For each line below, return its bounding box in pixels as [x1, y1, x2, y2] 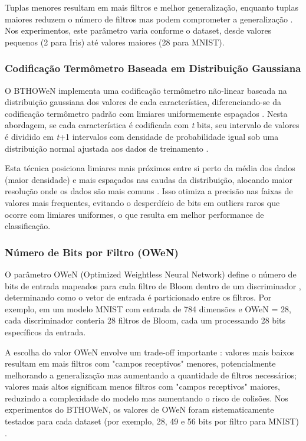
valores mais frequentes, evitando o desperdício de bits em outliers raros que [5, 196, 280, 208]
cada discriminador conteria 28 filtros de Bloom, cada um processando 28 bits [5, 314, 285, 326]
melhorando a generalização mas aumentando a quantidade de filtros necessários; [5, 368, 297, 381]
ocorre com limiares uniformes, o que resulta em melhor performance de [5, 208, 264, 220]
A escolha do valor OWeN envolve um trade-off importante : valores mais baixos [5, 345, 295, 358]
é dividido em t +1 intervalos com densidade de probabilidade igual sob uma [5, 130, 279, 142]
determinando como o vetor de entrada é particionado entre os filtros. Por [5, 291, 272, 303]
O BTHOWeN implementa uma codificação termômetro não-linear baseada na [5, 84, 287, 96]
